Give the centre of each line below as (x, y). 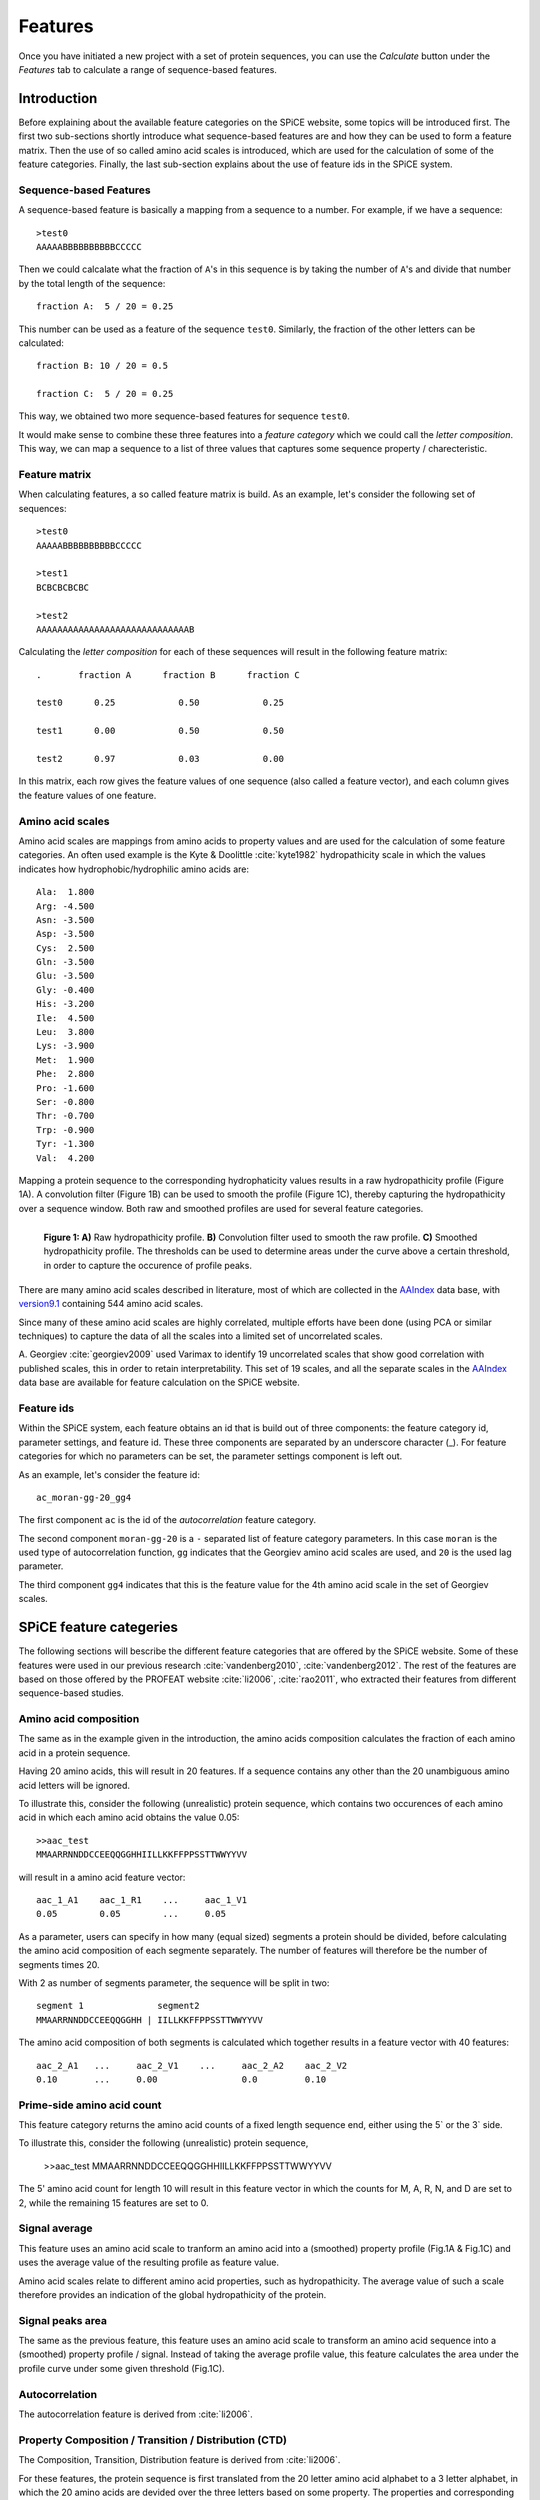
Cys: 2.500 (65, 948)
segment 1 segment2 (118, 2006)
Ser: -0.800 (65, 1101)
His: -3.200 (65, 1004)
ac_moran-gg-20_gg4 (84, 1497)
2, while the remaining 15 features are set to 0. (113, 2202)
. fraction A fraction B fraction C (168, 674)
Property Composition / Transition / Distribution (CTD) (152, 2440)
